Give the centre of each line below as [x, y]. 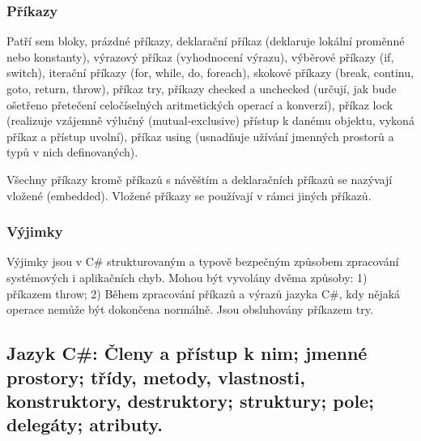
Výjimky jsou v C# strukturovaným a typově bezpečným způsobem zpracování [203, 261]
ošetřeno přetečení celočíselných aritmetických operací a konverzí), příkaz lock [200, 104]
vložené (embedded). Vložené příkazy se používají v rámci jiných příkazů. [189, 195]
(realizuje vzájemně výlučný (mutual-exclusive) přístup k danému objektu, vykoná [210, 120]
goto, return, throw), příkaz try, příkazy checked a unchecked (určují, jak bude [202, 88]
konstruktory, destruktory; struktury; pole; [190, 400]
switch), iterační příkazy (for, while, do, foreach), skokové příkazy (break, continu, [210, 73]
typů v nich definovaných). [72, 152]
